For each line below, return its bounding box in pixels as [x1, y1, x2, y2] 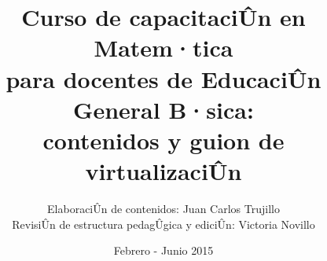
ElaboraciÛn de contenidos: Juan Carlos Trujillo [47, 200, 280, 217]
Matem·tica [94, 31, 233, 64]
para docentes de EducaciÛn [6, 62, 321, 94]
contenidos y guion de [42, 123, 285, 156]
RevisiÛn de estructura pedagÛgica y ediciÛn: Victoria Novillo [12, 215, 315, 232]
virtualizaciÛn [85, 155, 242, 187]
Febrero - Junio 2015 [113, 242, 214, 259]
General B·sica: [73, 93, 254, 125]
